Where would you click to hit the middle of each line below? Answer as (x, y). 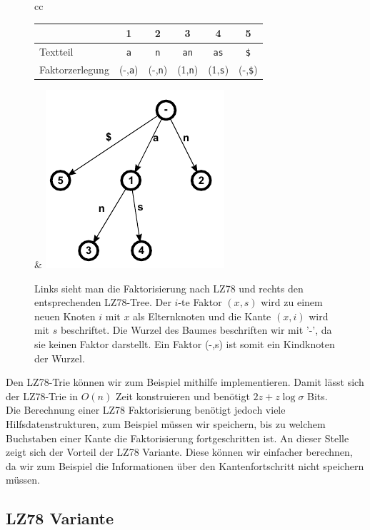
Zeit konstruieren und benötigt (182, 396)
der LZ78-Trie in (42, 396)
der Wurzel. (60, 358)
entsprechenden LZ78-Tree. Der (103, 302)
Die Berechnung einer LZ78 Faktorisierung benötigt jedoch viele (146, 410)
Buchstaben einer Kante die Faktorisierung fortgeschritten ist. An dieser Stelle (177, 438)
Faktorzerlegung (74, 69)
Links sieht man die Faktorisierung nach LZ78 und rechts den (169, 288)
